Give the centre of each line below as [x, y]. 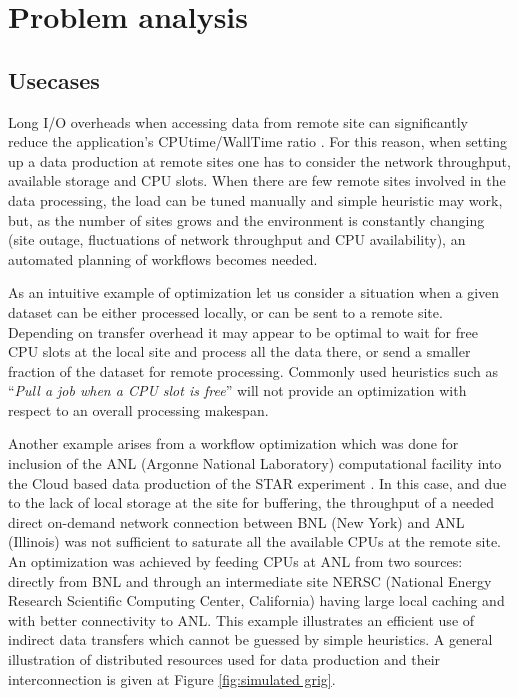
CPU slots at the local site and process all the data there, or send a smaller [239, 351]
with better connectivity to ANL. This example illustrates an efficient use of [241, 619]
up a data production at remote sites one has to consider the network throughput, [259, 160]
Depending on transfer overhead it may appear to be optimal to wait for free [243, 331]
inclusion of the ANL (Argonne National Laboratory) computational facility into [255, 463]
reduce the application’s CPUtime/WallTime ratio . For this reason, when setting [258, 141]
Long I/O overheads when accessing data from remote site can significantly [238, 121]
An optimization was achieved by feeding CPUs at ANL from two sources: [235, 561]
